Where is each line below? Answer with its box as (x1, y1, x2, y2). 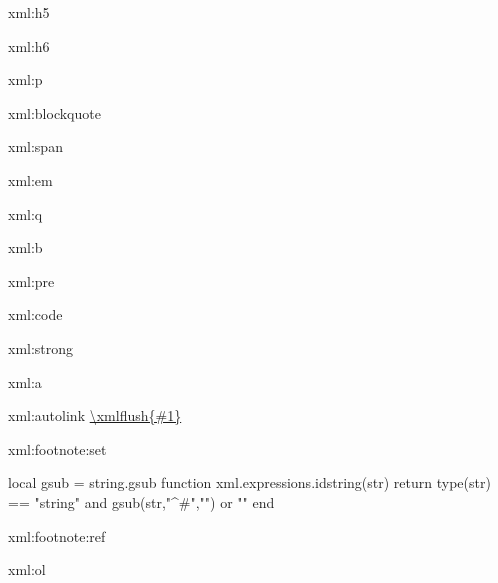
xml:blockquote (8, 102, 101, 123)
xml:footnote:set (8, 438, 107, 459)
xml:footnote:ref (8, 525, 106, 546)
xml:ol (8, 559, 46, 580)
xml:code (8, 304, 63, 325)
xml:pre (8, 270, 55, 291)
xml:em (8, 169, 53, 190)
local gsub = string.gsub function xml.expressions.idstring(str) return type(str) (8, 472, 491, 493)
